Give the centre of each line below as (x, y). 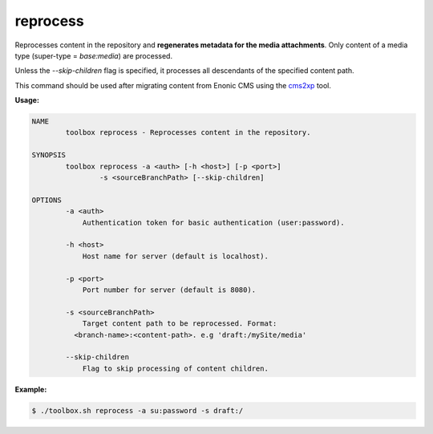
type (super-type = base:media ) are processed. (93, 55)
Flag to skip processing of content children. (175, 368)
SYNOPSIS (49, 155)
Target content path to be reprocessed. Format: (180, 324)
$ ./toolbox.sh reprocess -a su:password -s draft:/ (138, 410)
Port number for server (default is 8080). (169, 290)
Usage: (27, 100)
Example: (31, 389)
